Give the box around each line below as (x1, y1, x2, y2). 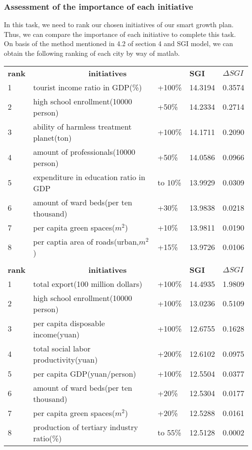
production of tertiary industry (33, 421, 138, 433)
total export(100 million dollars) (33, 278, 142, 289)
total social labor (33, 342, 91, 354)
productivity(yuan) (33, 353, 98, 365)
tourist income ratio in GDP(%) (33, 81, 142, 93)
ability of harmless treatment (33, 120, 132, 132)
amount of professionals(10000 (33, 146, 136, 157)
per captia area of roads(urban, (33, 235, 139, 247)
